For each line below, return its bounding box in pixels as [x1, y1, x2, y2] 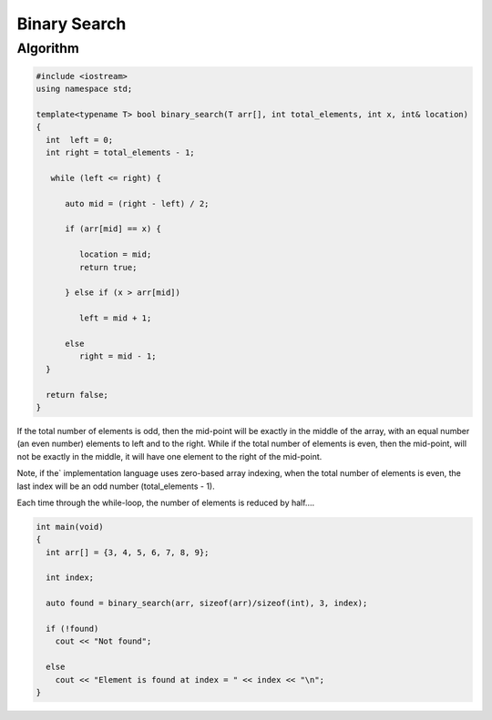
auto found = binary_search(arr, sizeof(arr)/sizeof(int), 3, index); [46, 598, 368, 609]
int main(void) [36, 522, 104, 532]
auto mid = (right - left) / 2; [65, 198, 210, 208]
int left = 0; [46, 135, 114, 145]
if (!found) [46, 624, 99, 634]
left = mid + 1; [78, 313, 152, 323]
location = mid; [78, 249, 152, 259]
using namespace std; [36, 84, 133, 95]
